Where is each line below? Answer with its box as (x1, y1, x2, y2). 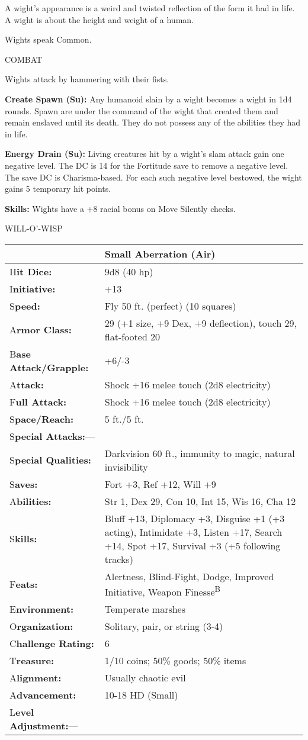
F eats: (9, 577, 38, 591)
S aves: (9, 477, 38, 491)
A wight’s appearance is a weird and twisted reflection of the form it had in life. (5, 2, 295, 14)
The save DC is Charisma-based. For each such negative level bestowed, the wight (5, 170, 302, 183)
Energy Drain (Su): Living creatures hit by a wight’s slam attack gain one (5, 147, 284, 160)
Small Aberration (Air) (104, 246, 216, 260)
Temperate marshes (104, 602, 186, 616)
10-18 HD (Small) (104, 688, 178, 702)
